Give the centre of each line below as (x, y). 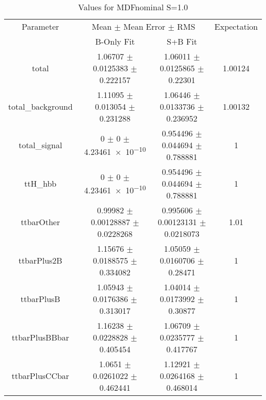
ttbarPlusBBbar (40, 337)
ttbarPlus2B (40, 260)
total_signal (40, 145)
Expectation (236, 26)
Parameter (40, 26)
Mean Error (145, 26)
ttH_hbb (40, 183)
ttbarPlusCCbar (40, 376)
